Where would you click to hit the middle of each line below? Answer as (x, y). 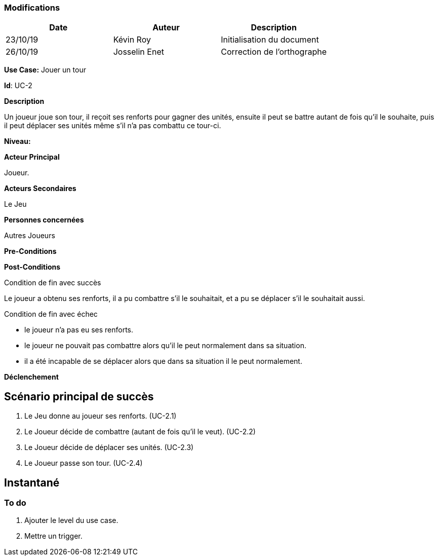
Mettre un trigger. (53, 536)
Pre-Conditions (30, 251)
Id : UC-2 (18, 86)
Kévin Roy (132, 40)
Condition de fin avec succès (53, 283)
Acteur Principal (32, 157)
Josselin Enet (138, 52)
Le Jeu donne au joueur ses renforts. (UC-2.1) (101, 416)
